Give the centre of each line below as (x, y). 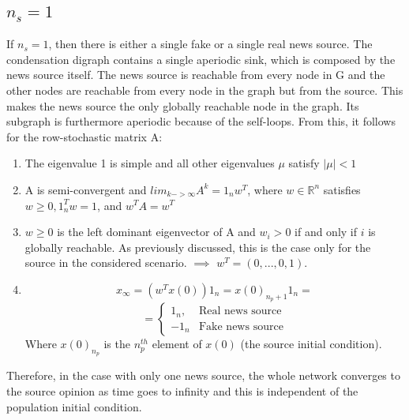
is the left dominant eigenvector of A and (156, 232)
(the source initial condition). (311, 344)
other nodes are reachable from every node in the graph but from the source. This (205, 90)
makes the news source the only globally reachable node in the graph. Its (183, 105)
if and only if (326, 232)
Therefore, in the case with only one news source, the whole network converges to (203, 375)
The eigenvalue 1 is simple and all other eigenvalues (150, 163)
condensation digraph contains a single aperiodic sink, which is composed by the (201, 59)
